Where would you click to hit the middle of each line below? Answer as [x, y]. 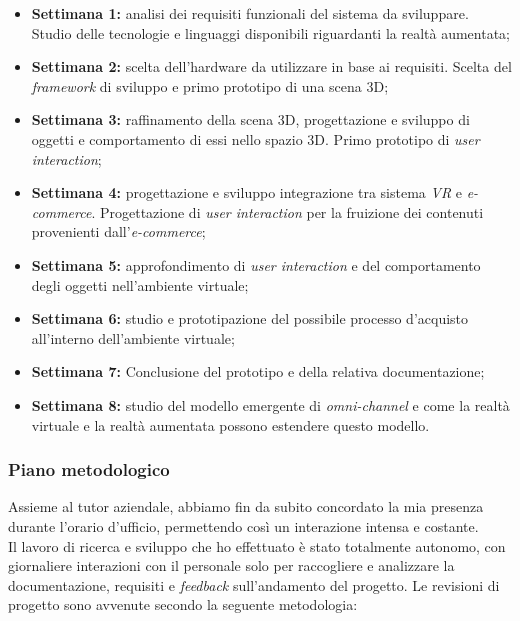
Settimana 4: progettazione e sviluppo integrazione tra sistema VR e [246, 192]
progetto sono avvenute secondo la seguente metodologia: [183, 604]
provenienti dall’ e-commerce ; [118, 231]
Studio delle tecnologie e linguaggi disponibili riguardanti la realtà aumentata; [271, 32]
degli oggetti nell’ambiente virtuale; [140, 284]
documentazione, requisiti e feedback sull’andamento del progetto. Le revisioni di [254, 584]
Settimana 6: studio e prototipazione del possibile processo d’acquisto [250, 318]
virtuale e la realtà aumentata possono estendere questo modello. [230, 424]
